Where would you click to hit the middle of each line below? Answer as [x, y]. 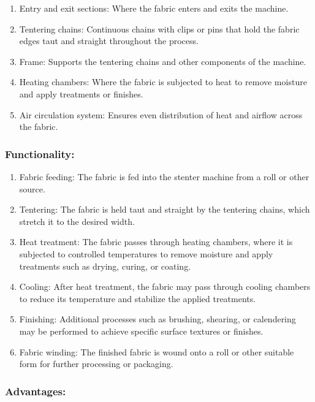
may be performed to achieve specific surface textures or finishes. [141, 331]
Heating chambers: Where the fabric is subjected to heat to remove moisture [163, 82]
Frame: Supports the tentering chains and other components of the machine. [163, 61]
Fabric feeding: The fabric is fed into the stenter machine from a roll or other [164, 176]
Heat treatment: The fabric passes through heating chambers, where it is [156, 242]
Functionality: [40, 154]
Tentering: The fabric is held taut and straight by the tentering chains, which [165, 209]
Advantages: [36, 391]
